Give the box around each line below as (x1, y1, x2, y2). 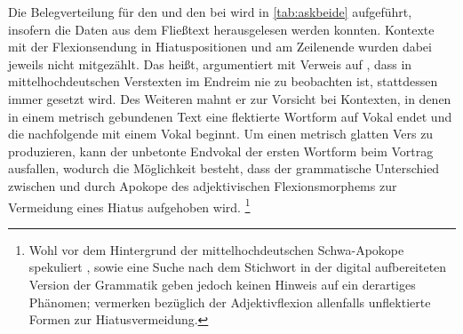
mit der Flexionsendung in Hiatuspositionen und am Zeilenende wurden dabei (8, 37, 432, 56)
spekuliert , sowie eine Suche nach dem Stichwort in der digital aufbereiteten (28, 258, 447, 276)
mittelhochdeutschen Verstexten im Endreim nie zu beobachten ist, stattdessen (8, 72, 438, 91)
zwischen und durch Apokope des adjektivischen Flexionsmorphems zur (8, 176, 397, 195)
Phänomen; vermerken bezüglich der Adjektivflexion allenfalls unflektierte (28, 292, 431, 311)
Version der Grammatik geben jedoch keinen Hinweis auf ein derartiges (28, 274, 416, 293)
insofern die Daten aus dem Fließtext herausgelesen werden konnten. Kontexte (8, 20, 435, 38)
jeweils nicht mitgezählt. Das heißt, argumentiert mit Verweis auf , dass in (8, 54, 412, 73)
